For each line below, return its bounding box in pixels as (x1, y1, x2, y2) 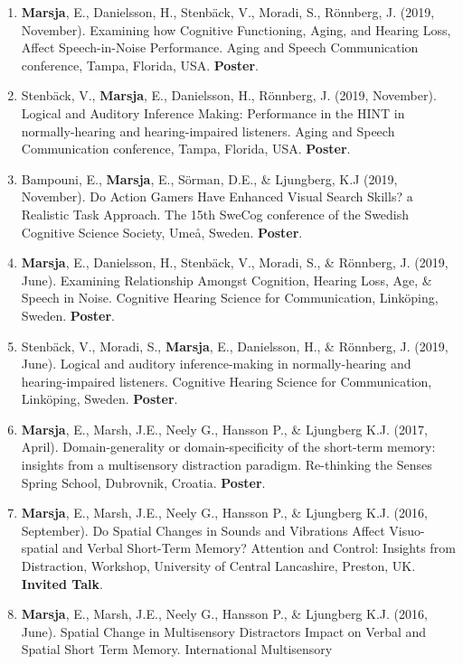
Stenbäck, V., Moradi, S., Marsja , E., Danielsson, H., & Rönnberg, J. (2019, (21, 336, 449, 355)
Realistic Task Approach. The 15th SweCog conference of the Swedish (21, 204, 410, 223)
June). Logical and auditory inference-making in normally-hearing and (21, 354, 411, 373)
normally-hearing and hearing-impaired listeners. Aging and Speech (21, 121, 395, 140)
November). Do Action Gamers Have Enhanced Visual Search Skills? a (21, 187, 413, 206)
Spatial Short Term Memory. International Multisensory (21, 640, 333, 659)
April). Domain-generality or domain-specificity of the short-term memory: (21, 437, 436, 456)
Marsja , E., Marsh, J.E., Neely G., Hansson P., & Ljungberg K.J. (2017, (21, 419, 428, 438)
